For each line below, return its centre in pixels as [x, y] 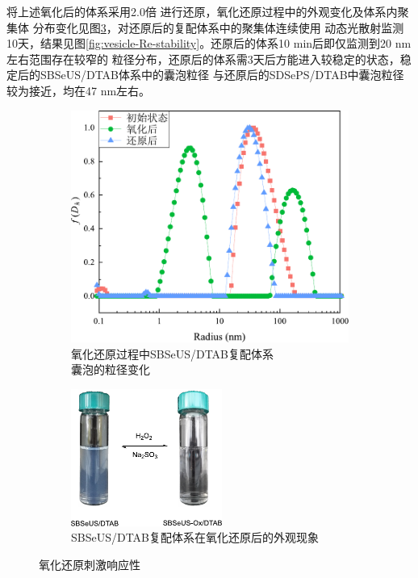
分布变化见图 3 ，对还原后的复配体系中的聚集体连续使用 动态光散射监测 [218, 27]
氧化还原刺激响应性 [90, 565]
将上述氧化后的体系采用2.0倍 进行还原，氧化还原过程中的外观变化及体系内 [202, 11]
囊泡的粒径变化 [111, 369]
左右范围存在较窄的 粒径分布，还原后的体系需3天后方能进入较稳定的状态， [203, 59]
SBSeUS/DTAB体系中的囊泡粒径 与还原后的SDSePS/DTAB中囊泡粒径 [222, 75]
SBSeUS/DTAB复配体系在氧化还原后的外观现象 [195, 537]
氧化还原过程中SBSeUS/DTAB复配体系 [173, 353]
